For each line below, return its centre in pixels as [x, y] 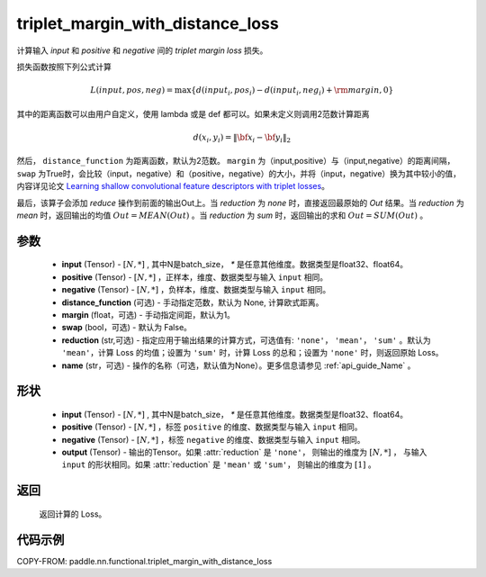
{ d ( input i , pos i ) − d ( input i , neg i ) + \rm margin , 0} [292, 91]
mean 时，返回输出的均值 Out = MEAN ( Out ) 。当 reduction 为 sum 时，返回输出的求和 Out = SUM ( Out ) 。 [222, 215]
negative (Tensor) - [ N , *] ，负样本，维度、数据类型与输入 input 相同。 [196, 290]
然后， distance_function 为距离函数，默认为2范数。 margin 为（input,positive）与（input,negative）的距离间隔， [236, 161]
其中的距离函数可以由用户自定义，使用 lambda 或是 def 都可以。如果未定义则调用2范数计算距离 [193, 113]
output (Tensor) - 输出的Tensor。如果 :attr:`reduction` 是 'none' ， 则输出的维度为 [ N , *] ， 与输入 [244, 452]
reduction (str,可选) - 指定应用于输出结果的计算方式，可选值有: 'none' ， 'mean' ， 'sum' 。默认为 [246, 340]
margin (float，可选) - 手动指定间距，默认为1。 [148, 314]
